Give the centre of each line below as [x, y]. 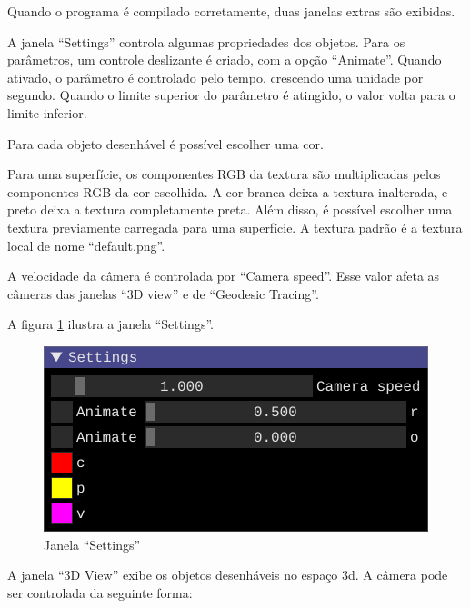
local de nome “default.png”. [86, 245]
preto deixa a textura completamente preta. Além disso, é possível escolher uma [230, 209]
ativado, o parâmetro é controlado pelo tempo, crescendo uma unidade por [215, 77]
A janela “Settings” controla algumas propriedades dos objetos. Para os [206, 41]
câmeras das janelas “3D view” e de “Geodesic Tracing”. [163, 293]
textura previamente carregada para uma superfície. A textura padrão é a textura [235, 227]
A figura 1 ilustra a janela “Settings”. [110, 324]
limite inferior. [47, 112]
